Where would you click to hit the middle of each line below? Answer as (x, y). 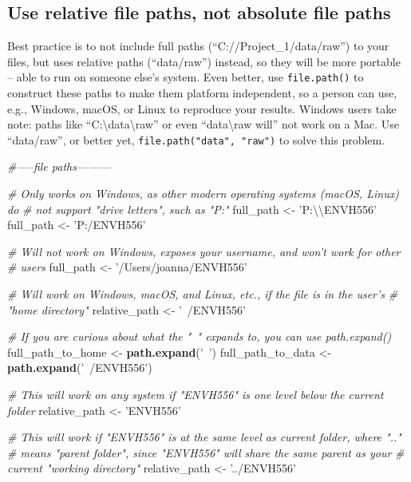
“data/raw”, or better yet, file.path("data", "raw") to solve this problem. (196, 139)
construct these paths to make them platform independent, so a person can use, (202, 93)
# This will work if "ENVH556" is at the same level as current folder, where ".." (204, 437)
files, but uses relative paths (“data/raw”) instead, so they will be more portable (204, 61)
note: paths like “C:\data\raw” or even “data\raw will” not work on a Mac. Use (204, 124)
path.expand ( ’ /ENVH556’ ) (80, 367)
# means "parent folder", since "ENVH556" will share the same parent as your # (206, 452)
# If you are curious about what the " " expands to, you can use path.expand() (200, 336)
